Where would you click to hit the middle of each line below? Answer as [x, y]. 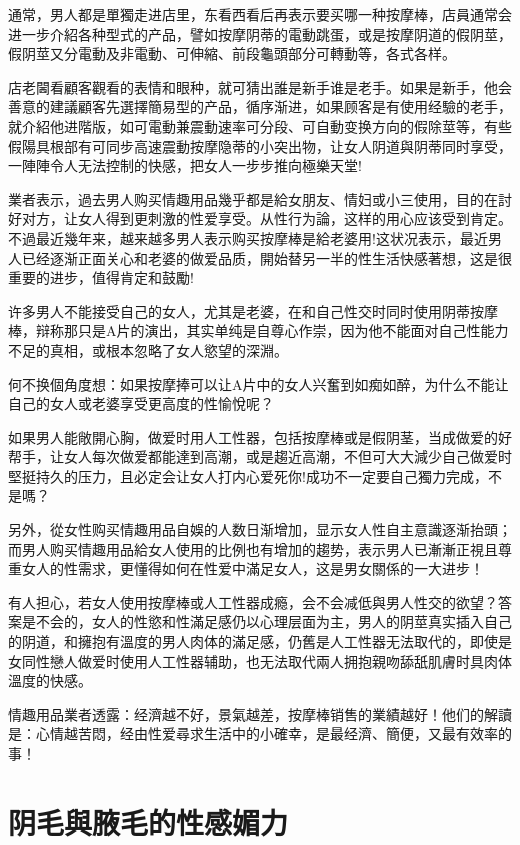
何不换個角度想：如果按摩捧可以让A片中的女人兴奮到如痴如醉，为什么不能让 [258, 383]
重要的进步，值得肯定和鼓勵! [101, 277]
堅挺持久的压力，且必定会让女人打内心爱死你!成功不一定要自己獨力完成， [248, 475]
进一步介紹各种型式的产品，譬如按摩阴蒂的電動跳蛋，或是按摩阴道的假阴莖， [260, 33]
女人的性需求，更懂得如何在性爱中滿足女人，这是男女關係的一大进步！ [252, 568]
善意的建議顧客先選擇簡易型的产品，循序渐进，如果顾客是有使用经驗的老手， [260, 106]
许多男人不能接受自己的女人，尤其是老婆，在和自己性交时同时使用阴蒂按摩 [253, 310]
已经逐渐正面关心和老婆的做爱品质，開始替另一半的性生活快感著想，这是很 [266, 257]
